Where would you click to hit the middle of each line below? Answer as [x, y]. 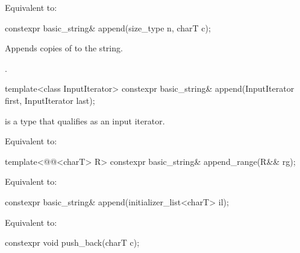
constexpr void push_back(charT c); [72, 242]
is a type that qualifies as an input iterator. [85, 120]
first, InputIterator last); [50, 100]
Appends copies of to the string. [64, 48]
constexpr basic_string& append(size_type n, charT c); [108, 27]
